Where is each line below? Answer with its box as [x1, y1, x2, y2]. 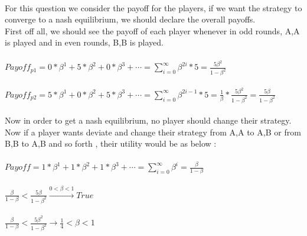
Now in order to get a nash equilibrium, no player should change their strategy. [5, 114, 292, 127]
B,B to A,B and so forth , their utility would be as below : [5, 137, 217, 150]
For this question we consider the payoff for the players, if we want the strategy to [5, 1, 302, 14]
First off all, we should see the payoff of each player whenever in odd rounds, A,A [5, 24, 300, 37]
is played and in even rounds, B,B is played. [5, 36, 164, 49]
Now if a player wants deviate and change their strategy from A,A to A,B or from [5, 125, 301, 138]
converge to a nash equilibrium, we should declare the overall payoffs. [5, 13, 256, 25]
